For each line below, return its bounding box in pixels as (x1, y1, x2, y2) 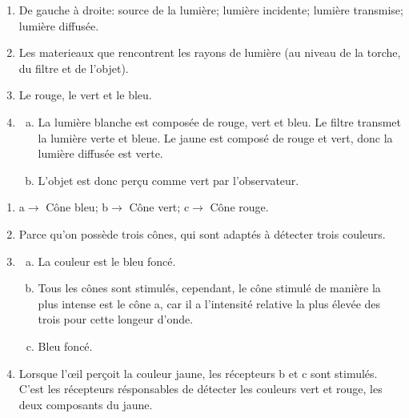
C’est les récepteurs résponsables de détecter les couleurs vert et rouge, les (18, 380, 383, 397)
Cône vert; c (129, 199, 190, 215)
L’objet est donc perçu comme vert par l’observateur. (38, 171, 299, 188)
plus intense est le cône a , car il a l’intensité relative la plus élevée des (38, 295, 381, 311)
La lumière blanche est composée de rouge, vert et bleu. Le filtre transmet (38, 113, 402, 130)
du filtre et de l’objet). (18, 59, 129, 76)
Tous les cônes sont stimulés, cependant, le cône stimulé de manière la (38, 279, 381, 296)
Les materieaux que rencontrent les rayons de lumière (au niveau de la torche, (18, 44, 401, 61)
